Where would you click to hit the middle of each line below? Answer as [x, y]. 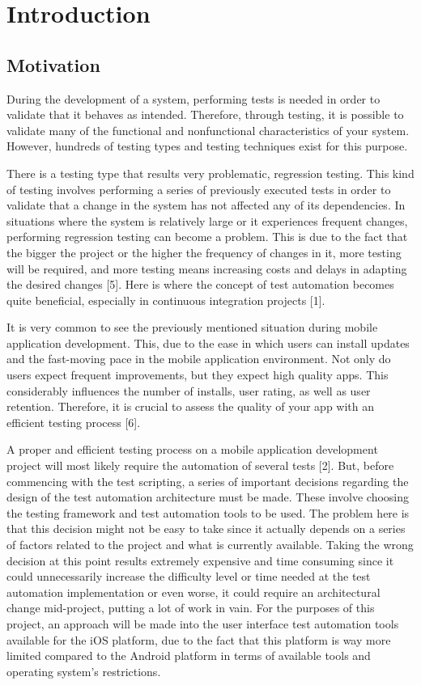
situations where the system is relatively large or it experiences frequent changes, [207, 220]
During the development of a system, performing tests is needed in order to [193, 98]
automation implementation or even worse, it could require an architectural [193, 592]
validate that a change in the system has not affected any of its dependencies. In [206, 205]
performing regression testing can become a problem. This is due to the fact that [207, 237]
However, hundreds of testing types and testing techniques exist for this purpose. [207, 146]
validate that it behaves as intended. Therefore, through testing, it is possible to [205, 114]
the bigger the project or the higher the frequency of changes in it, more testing [204, 252]
